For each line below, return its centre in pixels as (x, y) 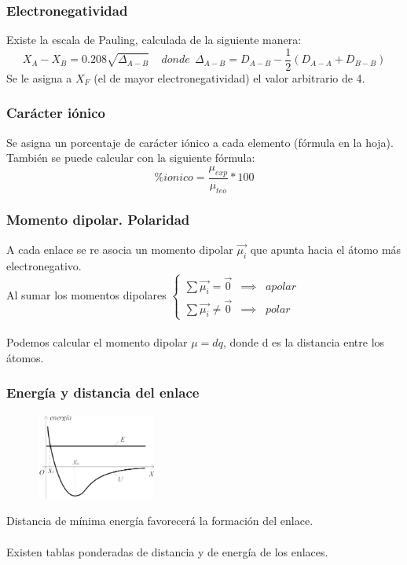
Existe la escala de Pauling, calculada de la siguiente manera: (154, 40)
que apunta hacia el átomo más (326, 249)
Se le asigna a (39, 77)
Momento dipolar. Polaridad (98, 220)
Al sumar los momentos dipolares (86, 294)
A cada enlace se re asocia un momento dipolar (120, 249)
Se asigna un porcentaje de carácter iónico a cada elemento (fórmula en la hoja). (200, 142)
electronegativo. (44, 265)
